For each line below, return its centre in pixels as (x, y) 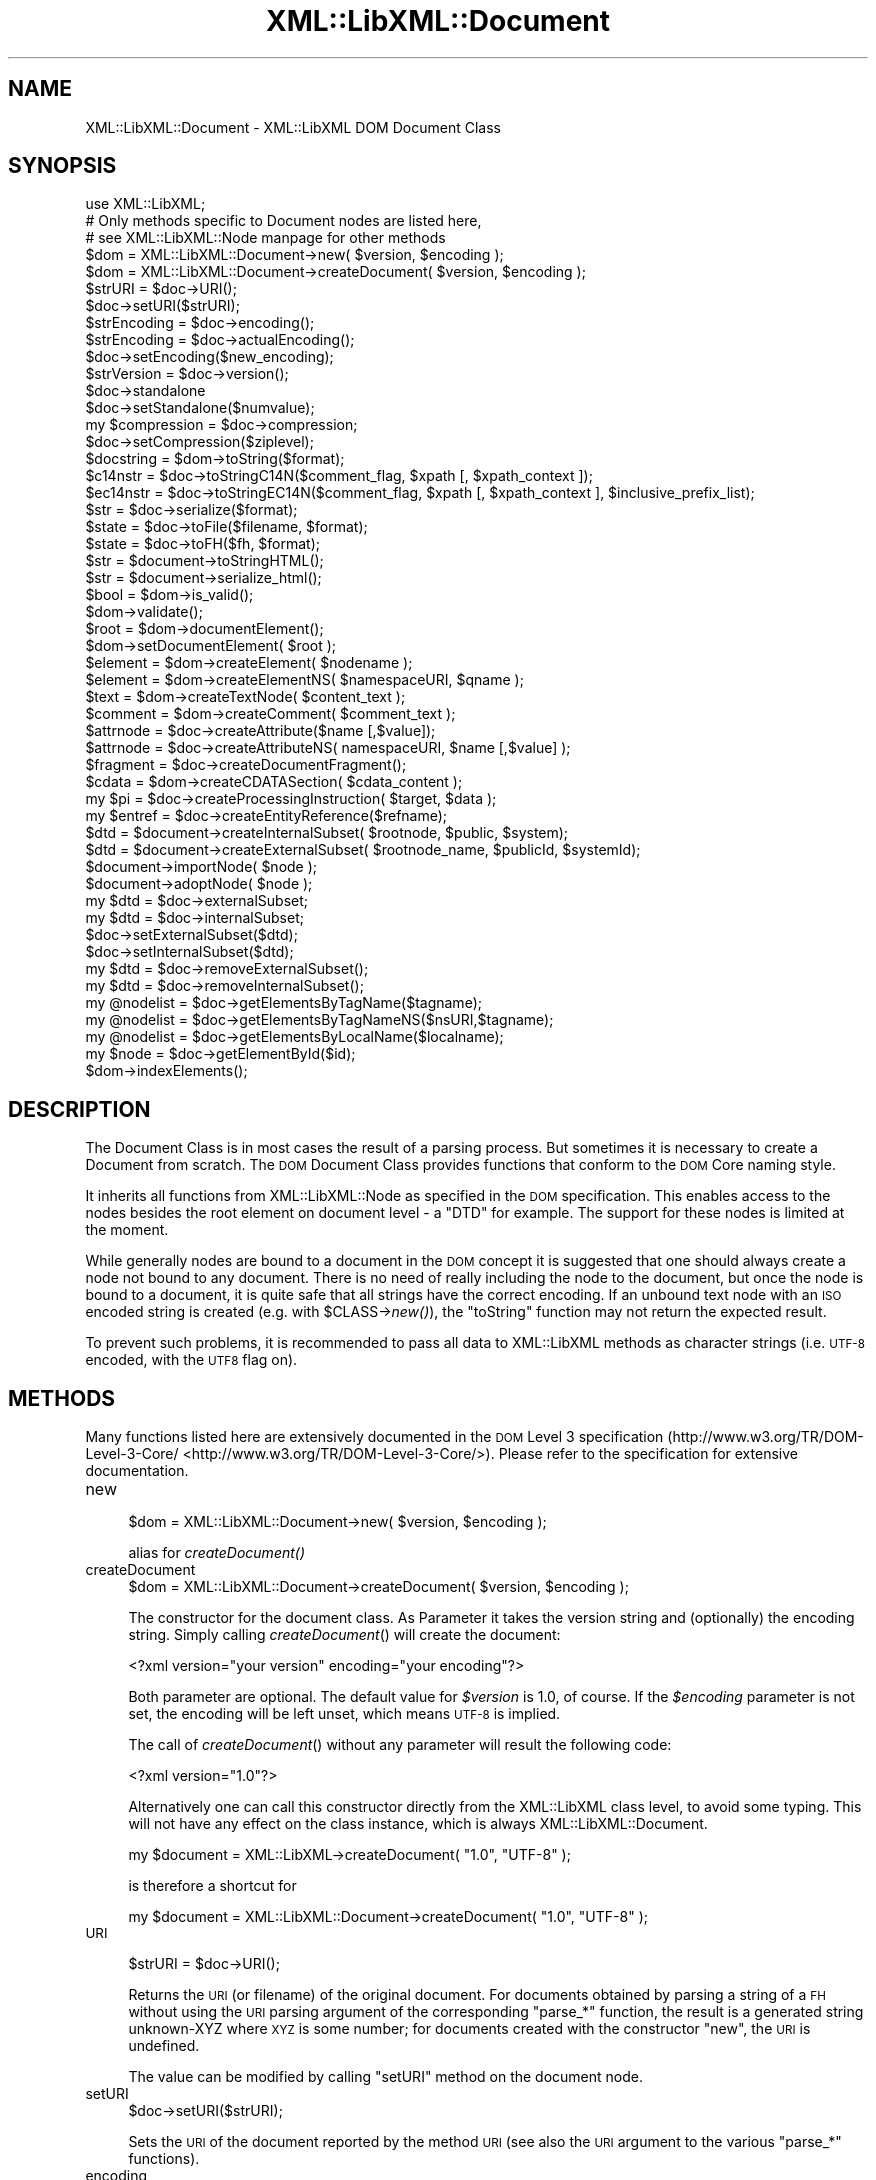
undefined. (164, 2046)
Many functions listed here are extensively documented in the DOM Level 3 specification (374, 1437)
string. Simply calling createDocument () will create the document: (344, 1635)
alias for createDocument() (217, 1553)
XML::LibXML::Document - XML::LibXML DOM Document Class (293, 127)
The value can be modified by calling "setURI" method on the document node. (385, 2077)
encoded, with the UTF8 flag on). (191, 1360)
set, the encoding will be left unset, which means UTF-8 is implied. (344, 1714)
